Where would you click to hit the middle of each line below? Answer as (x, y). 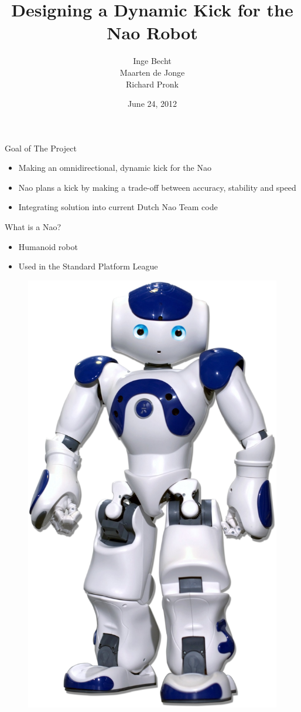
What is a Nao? (33, 227)
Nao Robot (152, 33)
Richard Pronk (152, 84)
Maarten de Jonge (152, 72)
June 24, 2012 (152, 104)
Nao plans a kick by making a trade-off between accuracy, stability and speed (157, 187)
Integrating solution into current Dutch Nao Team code (118, 207)
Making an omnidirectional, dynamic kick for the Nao (115, 168)
